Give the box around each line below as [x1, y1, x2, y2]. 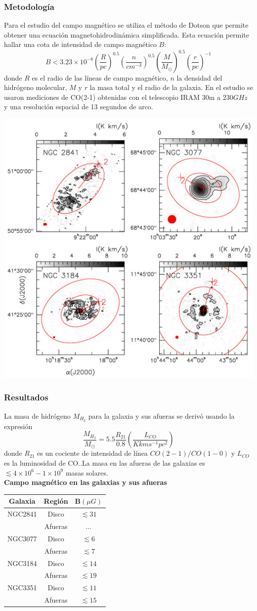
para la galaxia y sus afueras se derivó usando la [88, 410, 235, 421]
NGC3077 [7, 533, 37, 543]
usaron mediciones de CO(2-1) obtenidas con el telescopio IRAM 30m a [4, 91, 220, 102]
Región [43, 496, 68, 506]
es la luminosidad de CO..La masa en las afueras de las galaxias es [4, 458, 205, 468]
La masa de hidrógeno [4, 410, 71, 421]
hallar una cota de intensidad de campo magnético [4, 39, 157, 49]
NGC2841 [7, 509, 37, 519]
